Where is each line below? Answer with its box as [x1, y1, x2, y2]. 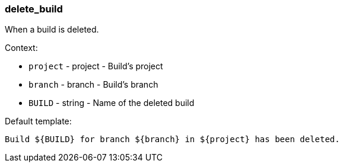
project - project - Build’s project [28, 61, 163, 72]
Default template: [5, 116, 72, 127]
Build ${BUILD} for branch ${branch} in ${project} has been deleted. [5, 134, 340, 144]
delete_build [5, 3, 63, 15]
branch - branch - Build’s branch [28, 79, 158, 90]
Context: [5, 43, 38, 53]
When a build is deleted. [5, 24, 99, 35]
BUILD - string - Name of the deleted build [28, 98, 195, 108]
